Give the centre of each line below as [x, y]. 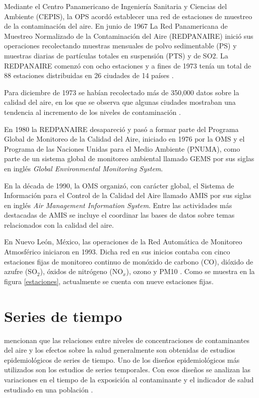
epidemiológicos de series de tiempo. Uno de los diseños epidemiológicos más [122, 359]
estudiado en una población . [49, 389]
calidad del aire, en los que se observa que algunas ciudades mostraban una [120, 102]
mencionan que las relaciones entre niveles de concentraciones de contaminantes [127, 340]
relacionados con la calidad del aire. [59, 224]
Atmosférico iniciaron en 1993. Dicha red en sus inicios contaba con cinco [117, 252]
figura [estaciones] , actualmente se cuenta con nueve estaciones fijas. [109, 281]
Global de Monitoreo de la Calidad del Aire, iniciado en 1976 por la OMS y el [124, 139]
